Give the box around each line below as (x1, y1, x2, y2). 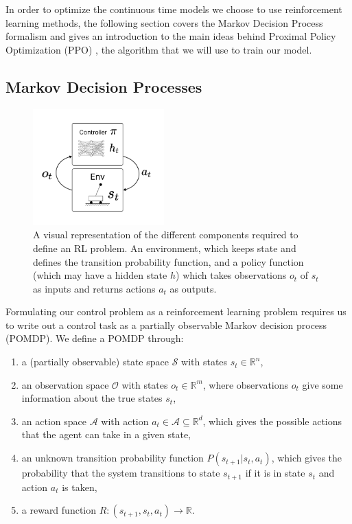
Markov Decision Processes (5, 76, 202, 97)
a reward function (21, 503, 97, 517)
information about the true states (21, 391, 163, 405)
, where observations (202, 377, 289, 391)
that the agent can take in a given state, (21, 427, 191, 442)
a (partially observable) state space (21, 354, 169, 369)
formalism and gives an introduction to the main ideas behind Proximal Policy (5, 29, 336, 43)
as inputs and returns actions (33, 281, 156, 295)
